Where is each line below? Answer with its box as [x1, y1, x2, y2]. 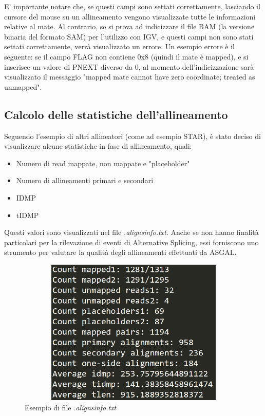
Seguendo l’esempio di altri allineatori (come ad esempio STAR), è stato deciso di [4, 130, 261, 141]
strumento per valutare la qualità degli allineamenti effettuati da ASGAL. [4, 247, 237, 257]
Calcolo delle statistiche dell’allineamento [4, 106, 228, 122]
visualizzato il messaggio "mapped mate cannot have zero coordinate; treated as [4, 71, 255, 82]
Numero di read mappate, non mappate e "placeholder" [16, 157, 190, 168]
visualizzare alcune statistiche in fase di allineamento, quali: [4, 141, 192, 151]
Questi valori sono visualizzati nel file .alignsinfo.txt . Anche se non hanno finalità [4, 227, 259, 237]
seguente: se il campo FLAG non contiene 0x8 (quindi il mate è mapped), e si [4, 51, 249, 62]
